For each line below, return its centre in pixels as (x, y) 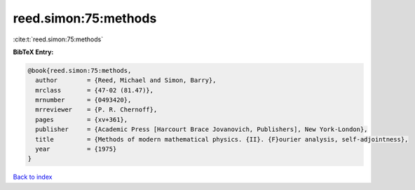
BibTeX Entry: (33, 52)
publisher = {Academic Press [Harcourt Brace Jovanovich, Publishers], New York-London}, (202, 129)
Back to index (33, 177)
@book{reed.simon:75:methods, (80, 70)
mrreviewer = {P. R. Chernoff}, (96, 110)
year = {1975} (76, 149)
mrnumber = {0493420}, (83, 100)
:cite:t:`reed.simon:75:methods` (58, 39)
